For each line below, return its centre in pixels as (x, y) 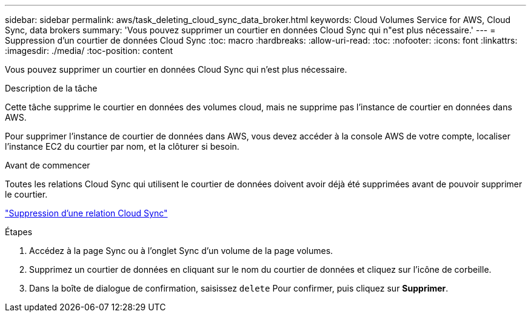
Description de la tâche (51, 88)
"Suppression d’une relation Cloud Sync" (86, 213)
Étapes (19, 232)
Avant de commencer (48, 165)
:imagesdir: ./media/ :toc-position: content (89, 51)
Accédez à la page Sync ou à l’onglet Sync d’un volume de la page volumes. (181, 251)
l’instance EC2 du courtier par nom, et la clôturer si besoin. (122, 146)
